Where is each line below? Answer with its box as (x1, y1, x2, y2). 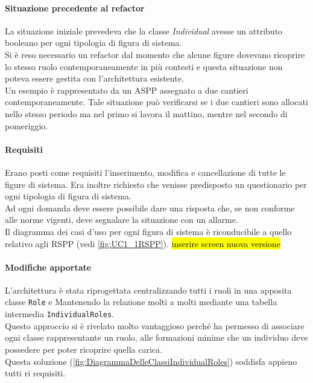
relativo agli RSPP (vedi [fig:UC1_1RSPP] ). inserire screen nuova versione (5, 237, 281, 249)
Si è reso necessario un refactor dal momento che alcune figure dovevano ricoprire (5, 48, 305, 60)
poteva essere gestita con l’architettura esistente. (5, 72, 184, 85)
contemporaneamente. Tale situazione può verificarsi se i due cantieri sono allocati (5, 95, 308, 108)
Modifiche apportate (5, 260, 92, 273)
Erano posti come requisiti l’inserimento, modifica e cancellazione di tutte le (5, 166, 286, 178)
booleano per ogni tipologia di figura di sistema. (5, 36, 182, 49)
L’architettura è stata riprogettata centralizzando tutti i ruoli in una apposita (5, 283, 292, 296)
